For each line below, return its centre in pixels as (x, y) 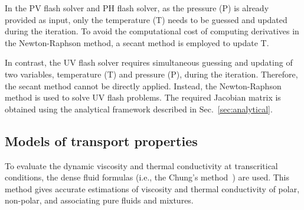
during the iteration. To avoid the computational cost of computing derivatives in (152, 31)
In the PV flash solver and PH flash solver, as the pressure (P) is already (137, 8)
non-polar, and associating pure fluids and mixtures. (99, 200)
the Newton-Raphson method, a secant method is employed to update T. (137, 42)
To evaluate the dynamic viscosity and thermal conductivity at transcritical (141, 165)
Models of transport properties (101, 140)
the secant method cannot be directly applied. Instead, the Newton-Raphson (143, 85)
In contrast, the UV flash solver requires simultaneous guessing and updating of (149, 62)
